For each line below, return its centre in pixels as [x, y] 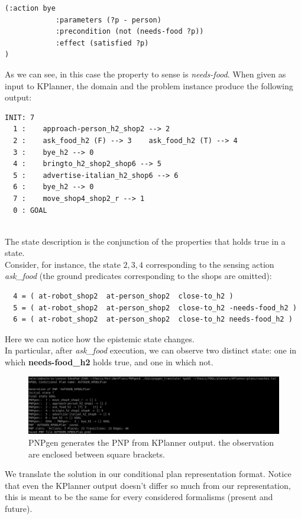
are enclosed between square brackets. [97, 454]
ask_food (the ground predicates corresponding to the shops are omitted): [138, 276]
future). [19, 508]
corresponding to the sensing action [210, 264]
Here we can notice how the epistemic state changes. [100, 338]
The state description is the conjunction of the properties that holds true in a [145, 241]
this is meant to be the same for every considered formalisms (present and [139, 497]
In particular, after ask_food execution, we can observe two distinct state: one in [151, 350]
